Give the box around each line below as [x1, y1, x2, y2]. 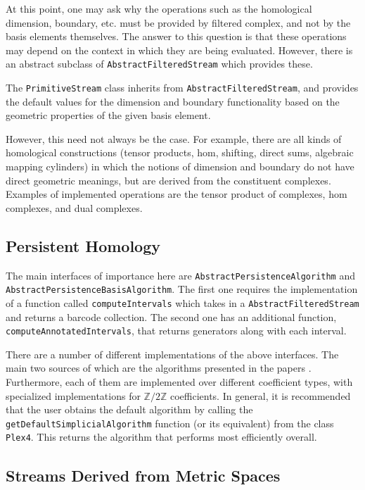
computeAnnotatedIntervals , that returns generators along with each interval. [6, 323, 347, 338]
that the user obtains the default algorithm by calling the [6, 402, 253, 417]
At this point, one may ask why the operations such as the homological [6, 1, 312, 15]
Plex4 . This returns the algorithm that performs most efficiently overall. [6, 429, 317, 444]
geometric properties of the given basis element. [6, 108, 211, 122]
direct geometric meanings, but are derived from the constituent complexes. [6, 172, 331, 187]
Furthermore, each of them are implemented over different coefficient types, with [6, 375, 353, 389]
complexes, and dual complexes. [6, 200, 143, 215]
